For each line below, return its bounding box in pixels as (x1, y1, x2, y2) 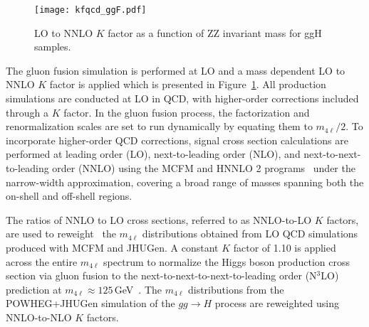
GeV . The (114, 282, 162, 296)
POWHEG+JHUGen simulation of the (6, 296, 175, 311)
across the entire (6, 254, 78, 269)
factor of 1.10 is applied (233, 240, 336, 254)
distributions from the (187, 282, 284, 296)
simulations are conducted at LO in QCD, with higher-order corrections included (6, 91, 359, 106)
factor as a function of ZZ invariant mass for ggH (108, 25, 322, 40)
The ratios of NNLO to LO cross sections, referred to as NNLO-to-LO (6, 212, 312, 227)
